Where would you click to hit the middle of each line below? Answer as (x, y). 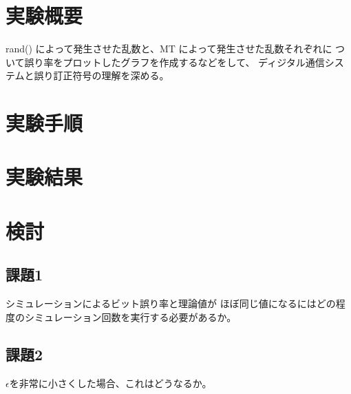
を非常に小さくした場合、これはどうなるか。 (110, 383)
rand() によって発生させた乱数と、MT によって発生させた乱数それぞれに (169, 49)
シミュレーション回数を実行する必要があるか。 (130, 317)
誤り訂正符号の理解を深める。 (102, 75)
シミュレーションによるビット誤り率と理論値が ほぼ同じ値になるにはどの (171, 303)
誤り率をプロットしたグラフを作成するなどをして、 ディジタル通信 (174, 62)
